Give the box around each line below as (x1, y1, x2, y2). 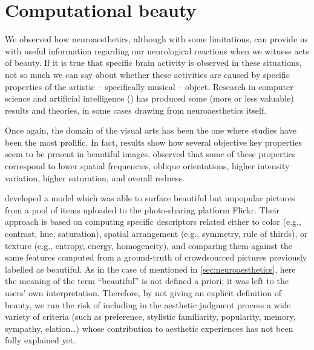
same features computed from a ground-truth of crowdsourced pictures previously (5, 251, 307, 264)
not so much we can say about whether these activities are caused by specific (5, 68, 290, 80)
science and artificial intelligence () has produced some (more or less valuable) (5, 92, 294, 105)
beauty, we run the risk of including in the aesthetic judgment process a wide (5, 298, 291, 311)
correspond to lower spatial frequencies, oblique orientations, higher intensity (5, 160, 290, 172)
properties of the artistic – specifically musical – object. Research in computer (5, 80, 293, 92)
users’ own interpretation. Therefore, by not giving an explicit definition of (5, 287, 281, 299)
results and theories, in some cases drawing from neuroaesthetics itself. (5, 103, 267, 116)
